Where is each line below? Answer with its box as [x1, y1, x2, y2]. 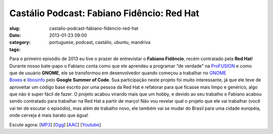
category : [9, 39, 31, 46]
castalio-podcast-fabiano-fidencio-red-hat [49, 25, 139, 31]
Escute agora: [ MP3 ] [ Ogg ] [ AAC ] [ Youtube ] [9, 121, 101, 127]
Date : [9, 32, 21, 38]
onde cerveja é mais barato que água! [9, 112, 88, 118]
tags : [9, 46, 21, 53]
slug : [9, 25, 20, 31]
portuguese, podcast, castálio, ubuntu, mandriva [49, 39, 151, 46]
